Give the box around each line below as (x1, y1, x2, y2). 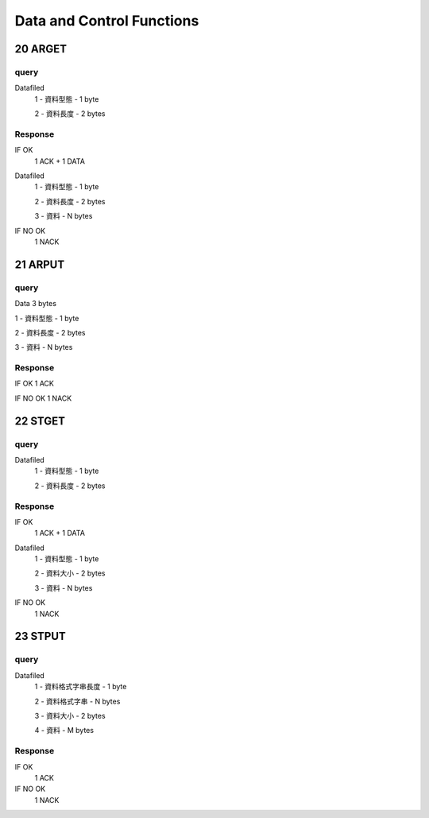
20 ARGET (14, 42, 68, 56)
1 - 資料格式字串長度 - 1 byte (34, 682, 127, 692)
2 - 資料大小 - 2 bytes (34, 568, 106, 578)
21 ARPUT (14, 258, 65, 271)
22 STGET (14, 414, 65, 428)
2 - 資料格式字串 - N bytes (34, 696, 121, 706)
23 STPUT (14, 630, 67, 643)
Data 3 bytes (14, 299, 57, 308)
